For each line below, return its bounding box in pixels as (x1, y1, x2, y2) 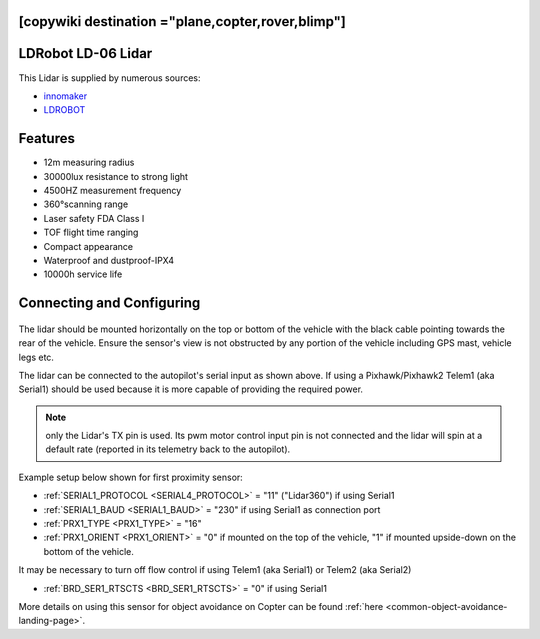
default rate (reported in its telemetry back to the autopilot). (45, 443, 291, 455)
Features (18, 130, 75, 147)
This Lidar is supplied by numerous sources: (18, 71, 201, 84)
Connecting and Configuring (18, 295, 201, 312)
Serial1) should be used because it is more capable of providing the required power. (18, 383, 364, 395)
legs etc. (18, 351, 55, 363)
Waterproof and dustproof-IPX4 (43, 254, 175, 266)
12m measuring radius (43, 156, 135, 169)
